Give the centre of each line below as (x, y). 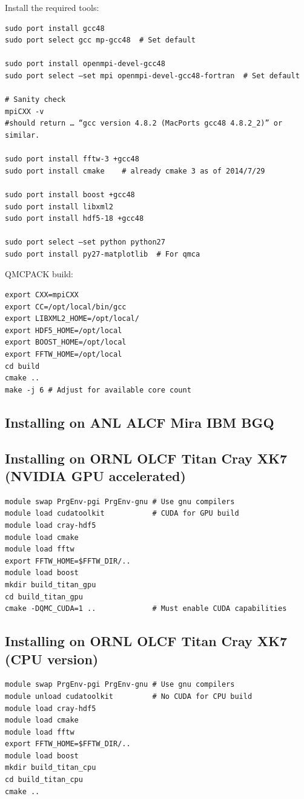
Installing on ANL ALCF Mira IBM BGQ (140, 422)
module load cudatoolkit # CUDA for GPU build (122, 514)
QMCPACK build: (39, 274)
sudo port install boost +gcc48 (70, 194)
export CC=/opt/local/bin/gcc (66, 307)
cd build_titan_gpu (44, 597)
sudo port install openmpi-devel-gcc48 (85, 64)
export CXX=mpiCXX (42, 295)
